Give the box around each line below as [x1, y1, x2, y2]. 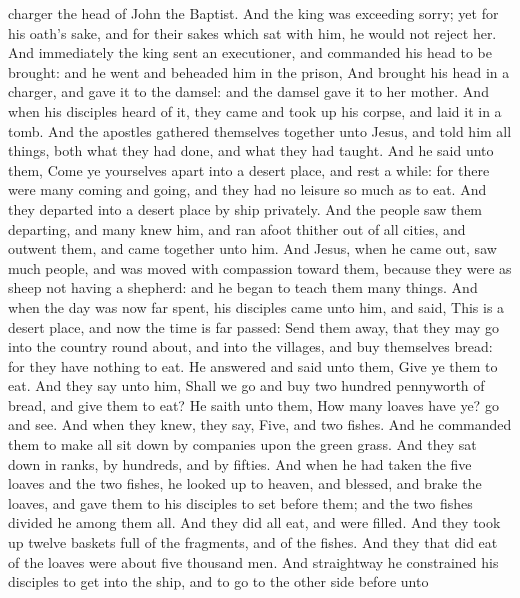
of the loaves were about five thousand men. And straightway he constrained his [8, 551, 499, 572]
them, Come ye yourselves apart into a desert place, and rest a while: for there [8, 159, 490, 180]
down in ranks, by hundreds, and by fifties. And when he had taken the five [8, 453, 472, 474]
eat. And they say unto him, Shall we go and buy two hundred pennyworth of [8, 375, 485, 396]
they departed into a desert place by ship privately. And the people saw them [8, 198, 483, 219]
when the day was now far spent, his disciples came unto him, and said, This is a [8, 296, 505, 317]
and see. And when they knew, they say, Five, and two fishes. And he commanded [8, 414, 512, 435]
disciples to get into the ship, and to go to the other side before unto [8, 571, 429, 592]
